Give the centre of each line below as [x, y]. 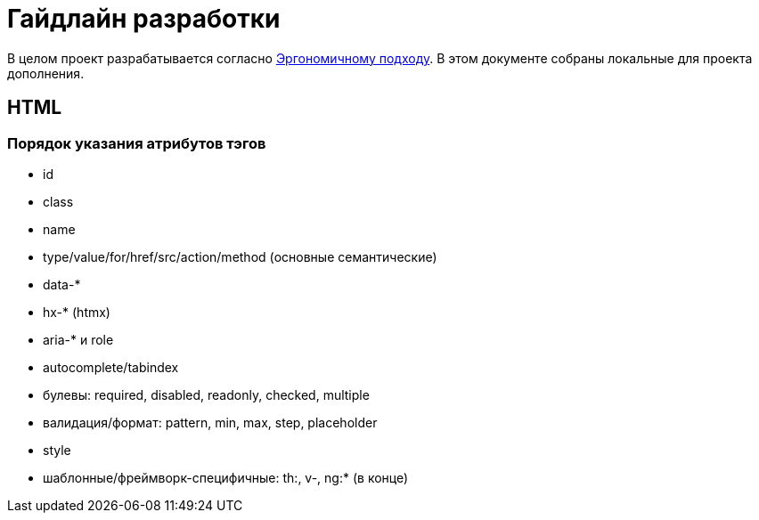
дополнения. [46, 73]
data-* [62, 284]
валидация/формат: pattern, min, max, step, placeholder [210, 422]
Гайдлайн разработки [144, 19]
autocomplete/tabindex [111, 367]
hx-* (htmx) [77, 312]
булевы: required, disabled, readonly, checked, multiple [206, 394]
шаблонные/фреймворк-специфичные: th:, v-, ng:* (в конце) [226, 477]
